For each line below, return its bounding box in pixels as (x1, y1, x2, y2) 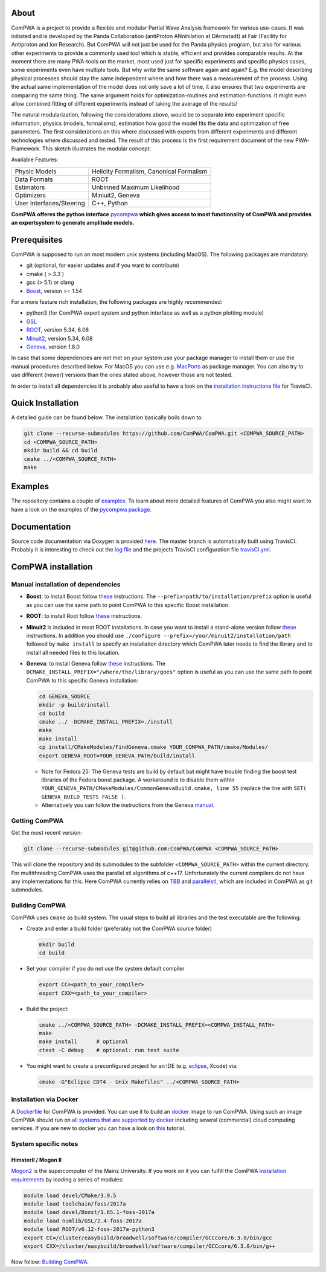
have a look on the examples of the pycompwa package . (11, 506, 152, 513)
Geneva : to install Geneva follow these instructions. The (26, 660, 166, 667)
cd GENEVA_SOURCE (39, 693, 91, 700)
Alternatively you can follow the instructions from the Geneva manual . (41, 801, 215, 809)
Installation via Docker (11, 1095, 78, 1103)
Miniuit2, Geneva (91, 191, 140, 199)
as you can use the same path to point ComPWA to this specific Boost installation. (26, 601, 230, 608)
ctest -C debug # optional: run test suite (39, 1047, 179, 1053)
